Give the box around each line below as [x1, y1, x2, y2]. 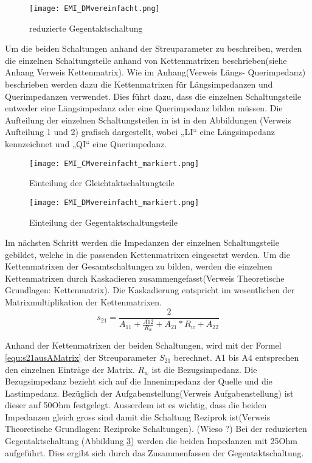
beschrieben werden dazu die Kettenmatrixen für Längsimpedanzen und [5, 78, 273, 91]
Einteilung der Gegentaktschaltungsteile [29, 215, 178, 228]
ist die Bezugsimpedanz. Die [151, 363, 257, 375]
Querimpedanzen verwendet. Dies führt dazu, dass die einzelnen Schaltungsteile [5, 89, 302, 102]
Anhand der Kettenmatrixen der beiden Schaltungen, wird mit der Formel [5, 339, 282, 352]
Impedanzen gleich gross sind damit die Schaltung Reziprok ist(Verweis [5, 410, 271, 423]
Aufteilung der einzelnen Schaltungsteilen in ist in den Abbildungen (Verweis [5, 113, 291, 126]
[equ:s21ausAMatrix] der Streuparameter [5, 350, 157, 363]
